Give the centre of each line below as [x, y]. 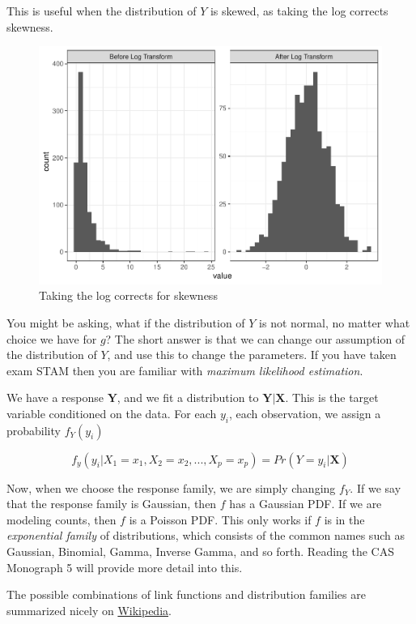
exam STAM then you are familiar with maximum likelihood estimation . [185, 370]
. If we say [376, 487]
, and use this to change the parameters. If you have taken [252, 355]
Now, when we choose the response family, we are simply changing [171, 487]
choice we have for [52, 338]
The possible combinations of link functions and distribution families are [186, 594]
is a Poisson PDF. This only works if [220, 519]
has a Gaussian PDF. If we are [306, 504]
